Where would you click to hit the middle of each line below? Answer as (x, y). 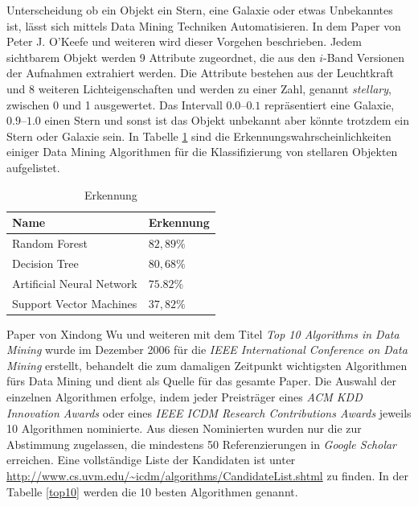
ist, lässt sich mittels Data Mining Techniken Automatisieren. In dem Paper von (204, 25)
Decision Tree (45, 263)
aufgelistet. (33, 167)
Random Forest (50, 243)
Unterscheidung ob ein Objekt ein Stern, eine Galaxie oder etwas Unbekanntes (200, 10)
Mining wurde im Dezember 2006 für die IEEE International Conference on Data (207, 350)
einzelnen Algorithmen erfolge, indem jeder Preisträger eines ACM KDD (184, 396)
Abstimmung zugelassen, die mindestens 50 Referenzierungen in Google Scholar (202, 444)
